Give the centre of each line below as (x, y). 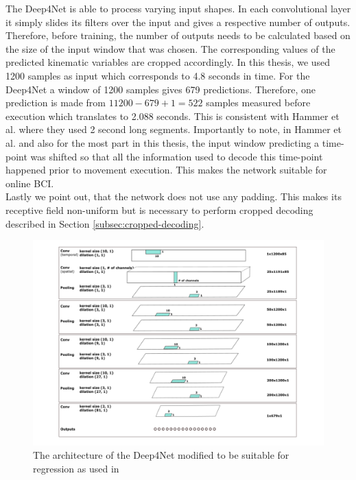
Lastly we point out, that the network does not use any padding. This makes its (174, 196)
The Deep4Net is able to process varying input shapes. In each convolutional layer (178, 8)
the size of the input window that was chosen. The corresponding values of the (170, 48)
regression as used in (76, 469)
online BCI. (30, 183)
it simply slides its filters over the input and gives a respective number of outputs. (178, 22)
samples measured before (258, 103)
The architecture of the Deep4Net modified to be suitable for (161, 455)
